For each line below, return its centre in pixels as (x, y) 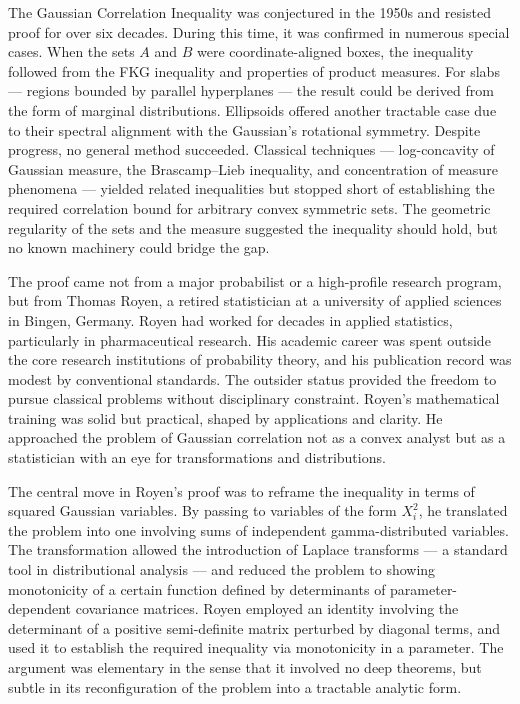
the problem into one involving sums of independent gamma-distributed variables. (258, 529)
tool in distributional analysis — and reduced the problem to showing (222, 569)
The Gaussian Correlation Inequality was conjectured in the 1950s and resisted (249, 12)
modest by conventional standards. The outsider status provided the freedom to (252, 378)
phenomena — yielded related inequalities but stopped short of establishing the (251, 188)
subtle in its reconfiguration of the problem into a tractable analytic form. (235, 686)
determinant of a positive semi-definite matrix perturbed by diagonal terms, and (254, 627)
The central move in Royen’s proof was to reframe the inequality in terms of (241, 490)
